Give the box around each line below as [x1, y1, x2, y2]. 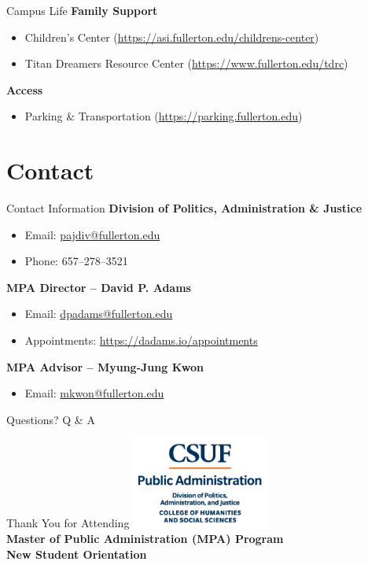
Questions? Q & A [6, 411, 95, 427]
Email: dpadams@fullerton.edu [24, 305, 173, 322]
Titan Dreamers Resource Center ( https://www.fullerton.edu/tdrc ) [24, 55, 348, 72]
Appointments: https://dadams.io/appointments [24, 332, 258, 349]
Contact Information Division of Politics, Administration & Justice [6, 200, 362, 216]
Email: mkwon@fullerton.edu [24, 385, 164, 401]
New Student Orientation [6, 546, 147, 562]
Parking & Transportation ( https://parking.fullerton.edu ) [24, 108, 303, 124]
